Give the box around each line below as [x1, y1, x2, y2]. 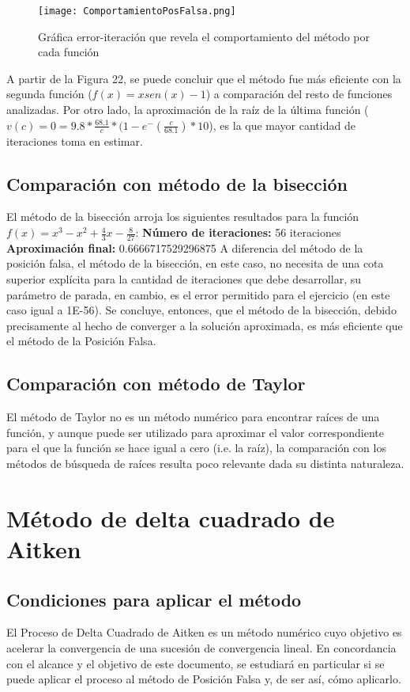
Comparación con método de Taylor [6, 371, 306, 396]
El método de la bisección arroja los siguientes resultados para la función [6, 208, 359, 225]
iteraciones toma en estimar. [6, 132, 143, 149]
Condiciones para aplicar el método [6, 587, 302, 611]
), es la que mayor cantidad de [209, 116, 355, 133]
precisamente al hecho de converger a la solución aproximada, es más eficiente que [6, 317, 403, 333]
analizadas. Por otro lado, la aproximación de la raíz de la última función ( [6, 101, 369, 118]
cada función [38, 44, 100, 60]
